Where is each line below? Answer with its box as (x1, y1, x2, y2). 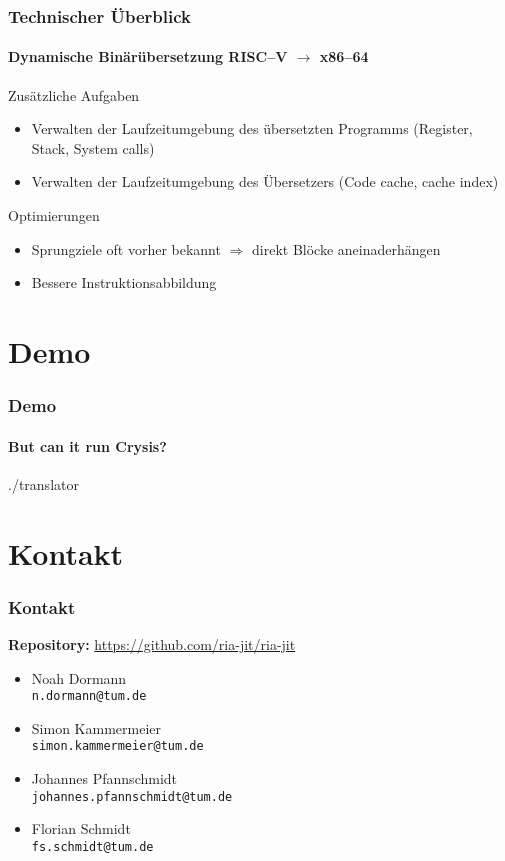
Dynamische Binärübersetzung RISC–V (8, 46, 288, 67)
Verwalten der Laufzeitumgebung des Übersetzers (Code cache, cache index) (31, 171, 499, 192)
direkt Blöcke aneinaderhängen (252, 238, 441, 259)
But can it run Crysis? (8, 435, 167, 456)
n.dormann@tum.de (31, 689, 147, 704)
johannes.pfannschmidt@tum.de (31, 789, 233, 804)
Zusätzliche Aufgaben (8, 84, 140, 105)
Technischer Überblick (8, 3, 191, 28)
